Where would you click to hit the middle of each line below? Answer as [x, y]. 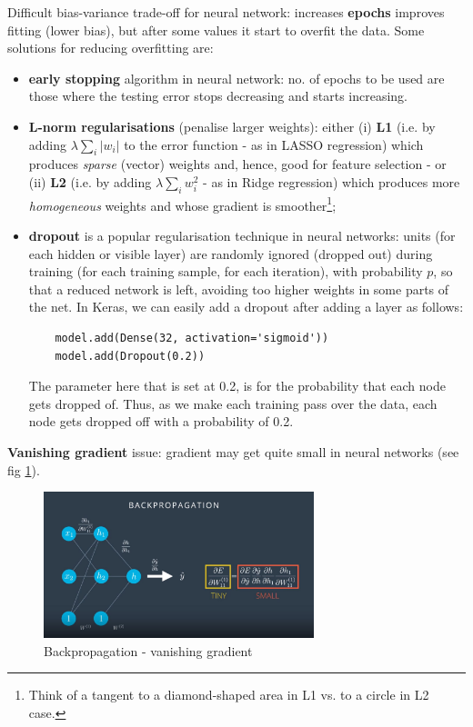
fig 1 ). [24, 469]
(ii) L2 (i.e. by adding [90, 181]
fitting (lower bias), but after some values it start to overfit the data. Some [216, 30]
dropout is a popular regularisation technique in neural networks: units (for [242, 235]
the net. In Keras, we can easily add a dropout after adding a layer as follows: [246, 307]
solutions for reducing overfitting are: [111, 48]
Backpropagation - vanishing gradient [148, 650]
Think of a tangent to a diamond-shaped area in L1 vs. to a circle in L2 [229, 695]
